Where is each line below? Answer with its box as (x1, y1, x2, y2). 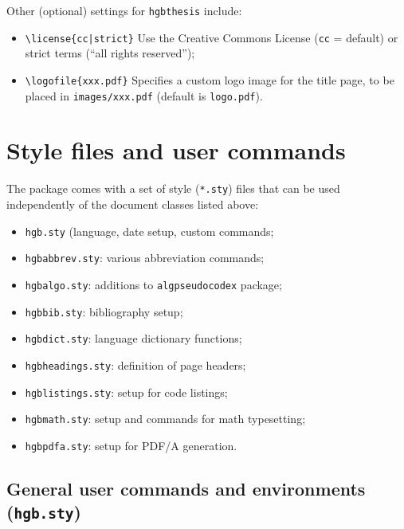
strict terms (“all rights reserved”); (25, 45, 195, 61)
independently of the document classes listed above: (6, 196, 259, 212)
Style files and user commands (6, 134, 346, 167)
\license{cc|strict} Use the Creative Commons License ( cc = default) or (25, 29, 398, 45)
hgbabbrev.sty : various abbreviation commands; (25, 249, 265, 266)
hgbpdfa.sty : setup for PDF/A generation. (25, 437, 237, 453)
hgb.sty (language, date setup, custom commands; (25, 222, 274, 239)
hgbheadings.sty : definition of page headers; (25, 356, 246, 373)
